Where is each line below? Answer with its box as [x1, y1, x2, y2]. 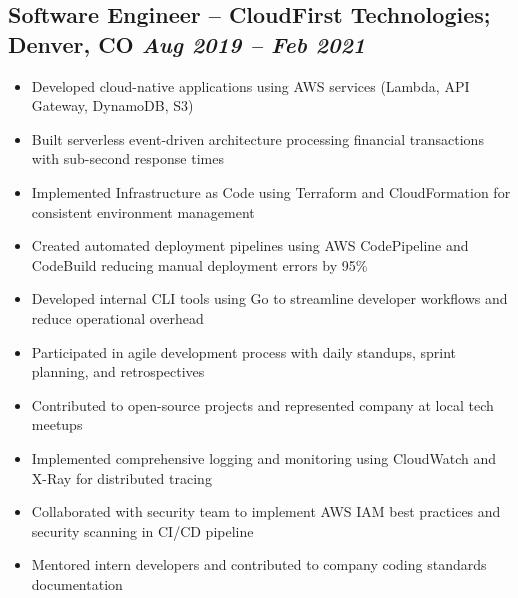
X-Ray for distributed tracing [31, 467, 212, 488]
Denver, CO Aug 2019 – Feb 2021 [8, 28, 366, 59]
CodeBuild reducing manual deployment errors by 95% [31, 254, 368, 275]
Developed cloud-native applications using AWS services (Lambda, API [31, 75, 470, 96]
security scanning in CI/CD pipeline [31, 520, 254, 541]
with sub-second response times [31, 148, 224, 169]
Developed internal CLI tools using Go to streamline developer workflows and [31, 288, 508, 309]
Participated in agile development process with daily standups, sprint [31, 341, 457, 362]
